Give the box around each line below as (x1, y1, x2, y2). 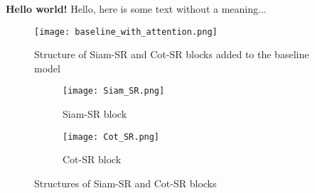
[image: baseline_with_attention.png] (34, 26, 218, 37)
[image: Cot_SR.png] (63, 131, 160, 142)
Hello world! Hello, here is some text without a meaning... (6, 1, 267, 16)
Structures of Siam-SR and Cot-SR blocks (34, 175, 217, 190)
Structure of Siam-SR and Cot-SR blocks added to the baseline (34, 47, 309, 62)
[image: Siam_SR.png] (63, 86, 165, 96)
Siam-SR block (63, 106, 127, 121)
